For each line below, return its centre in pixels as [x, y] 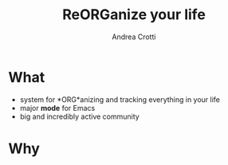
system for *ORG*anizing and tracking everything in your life [120, 99]
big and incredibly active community [79, 116]
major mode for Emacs [57, 108]
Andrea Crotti [134, 37]
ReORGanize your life [134, 15]
